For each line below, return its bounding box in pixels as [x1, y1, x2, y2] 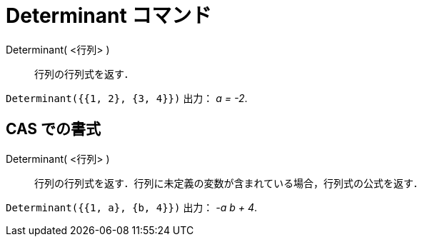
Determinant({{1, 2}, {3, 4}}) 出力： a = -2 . [6, 91, 248, 104]
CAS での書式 [6, 120, 101, 138]
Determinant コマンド [6, 4, 212, 28]
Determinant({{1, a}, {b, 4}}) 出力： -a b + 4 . [6, 201, 258, 213]
